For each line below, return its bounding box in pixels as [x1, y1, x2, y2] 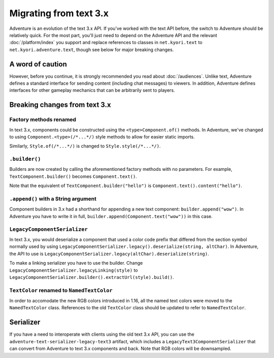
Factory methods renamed [9, 116, 76, 123]
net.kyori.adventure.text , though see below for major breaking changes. [9, 46, 174, 53]
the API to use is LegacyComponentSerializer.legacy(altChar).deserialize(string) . [9, 250, 209, 257]
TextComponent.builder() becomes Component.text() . [9, 173, 137, 180]
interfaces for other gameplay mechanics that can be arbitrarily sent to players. [9, 87, 175, 93]
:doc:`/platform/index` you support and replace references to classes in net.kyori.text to [9, 40, 202, 46]
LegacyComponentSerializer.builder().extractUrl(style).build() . [9, 274, 175, 280]
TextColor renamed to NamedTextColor [9, 287, 113, 294]
